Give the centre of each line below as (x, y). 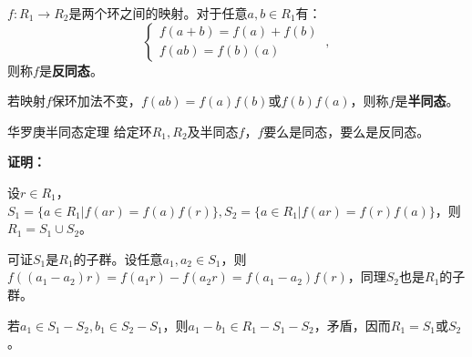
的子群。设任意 (118, 258)
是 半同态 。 (427, 101)
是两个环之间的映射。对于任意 (158, 13)
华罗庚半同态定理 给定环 (80, 131)
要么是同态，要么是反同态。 (347, 131)
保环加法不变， (96, 101)
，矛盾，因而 (352, 325)
